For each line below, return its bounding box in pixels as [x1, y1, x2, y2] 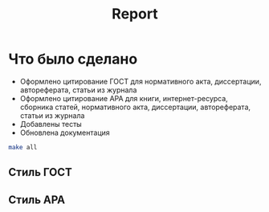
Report [112, 5, 158, 23]
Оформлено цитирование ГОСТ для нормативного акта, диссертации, [19, 76, 262, 86]
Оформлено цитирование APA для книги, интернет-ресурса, [19, 93, 229, 103]
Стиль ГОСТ [8, 165, 72, 179]
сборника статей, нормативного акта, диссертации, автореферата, [19, 102, 251, 112]
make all [8, 143, 38, 151]
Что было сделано [8, 50, 138, 68]
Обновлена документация [19, 128, 110, 137]
